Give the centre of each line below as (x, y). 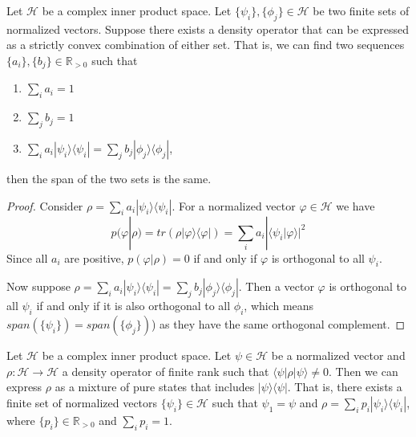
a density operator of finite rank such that (166, 371)
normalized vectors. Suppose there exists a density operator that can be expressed (208, 29)
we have (355, 205)
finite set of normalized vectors (82, 402)
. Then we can (363, 371)
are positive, (94, 257)
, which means (279, 306)
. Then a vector (276, 286)
